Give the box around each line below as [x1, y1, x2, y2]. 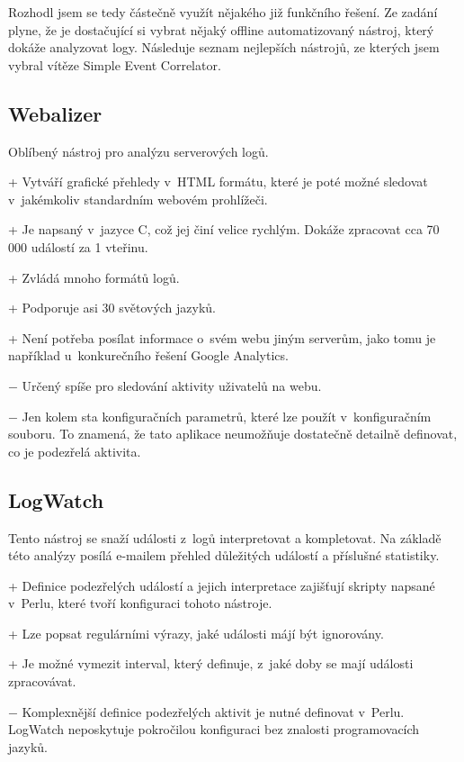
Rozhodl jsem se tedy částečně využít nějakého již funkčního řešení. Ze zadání [8, 3, 438, 21]
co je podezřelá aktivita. [8, 441, 141, 460]
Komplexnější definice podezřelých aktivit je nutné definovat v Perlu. [22, 702, 405, 721]
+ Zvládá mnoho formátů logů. [8, 268, 180, 286]
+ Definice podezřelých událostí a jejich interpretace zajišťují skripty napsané [8, 576, 435, 594]
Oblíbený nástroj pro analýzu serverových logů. [8, 141, 269, 160]
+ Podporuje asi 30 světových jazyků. [8, 298, 217, 317]
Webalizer [8, 99, 103, 127]
